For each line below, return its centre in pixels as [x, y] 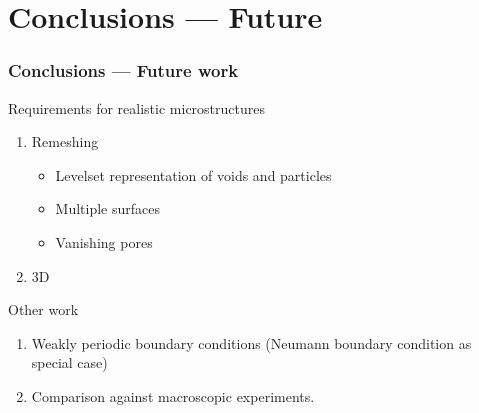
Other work [43, 309]
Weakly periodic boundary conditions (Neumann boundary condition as [251, 342]
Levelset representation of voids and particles [193, 174]
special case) [69, 362]
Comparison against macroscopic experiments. [173, 395]
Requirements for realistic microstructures [136, 107]
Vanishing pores [104, 241]
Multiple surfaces [108, 208]
